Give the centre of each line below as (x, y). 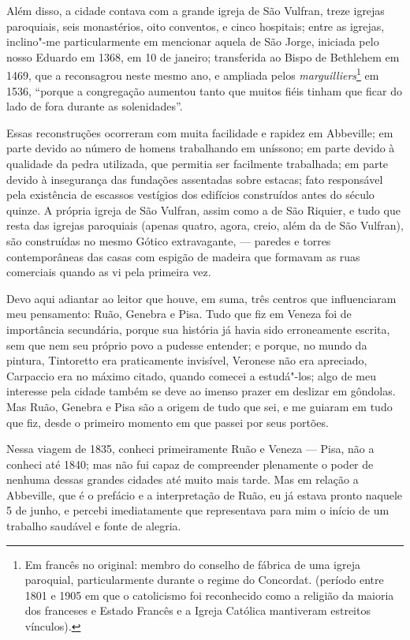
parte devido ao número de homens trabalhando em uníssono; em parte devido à (201, 148)
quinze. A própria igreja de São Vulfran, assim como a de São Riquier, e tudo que (203, 210)
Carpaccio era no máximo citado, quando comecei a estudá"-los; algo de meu (191, 375)
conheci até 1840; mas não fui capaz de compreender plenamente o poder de (190, 464)
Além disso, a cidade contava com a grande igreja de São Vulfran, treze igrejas (196, 10)
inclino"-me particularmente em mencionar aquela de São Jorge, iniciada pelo (193, 41)
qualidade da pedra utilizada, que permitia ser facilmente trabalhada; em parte (198, 163)
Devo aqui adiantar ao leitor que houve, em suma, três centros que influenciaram (201, 298)
